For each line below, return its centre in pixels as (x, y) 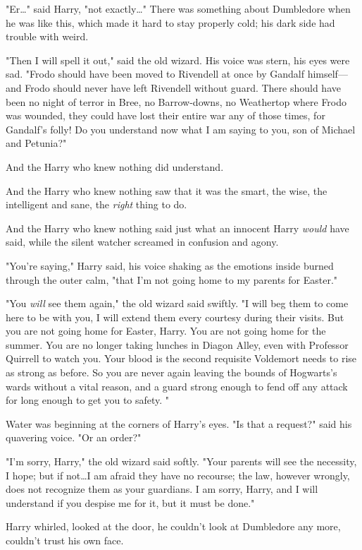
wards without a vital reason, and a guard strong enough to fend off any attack (177, 386)
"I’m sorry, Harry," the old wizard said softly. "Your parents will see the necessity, (181, 461)
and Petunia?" (36, 143)
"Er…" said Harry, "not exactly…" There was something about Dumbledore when (178, 8)
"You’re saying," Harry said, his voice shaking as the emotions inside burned (170, 265)
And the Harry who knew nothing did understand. (115, 166)
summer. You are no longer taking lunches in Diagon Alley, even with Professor (177, 344)
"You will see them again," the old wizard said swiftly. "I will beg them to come (177, 303)
